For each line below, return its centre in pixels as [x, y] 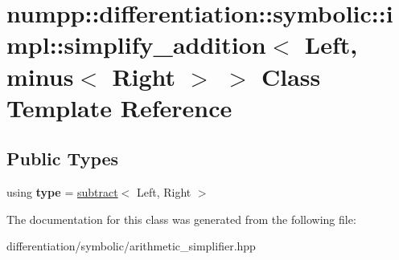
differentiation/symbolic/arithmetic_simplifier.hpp [131, 246]
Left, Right [164, 192]
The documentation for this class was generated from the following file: [181, 219]
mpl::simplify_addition [136, 45]
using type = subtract [62, 192]
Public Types [63, 158]
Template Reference [119, 107]
